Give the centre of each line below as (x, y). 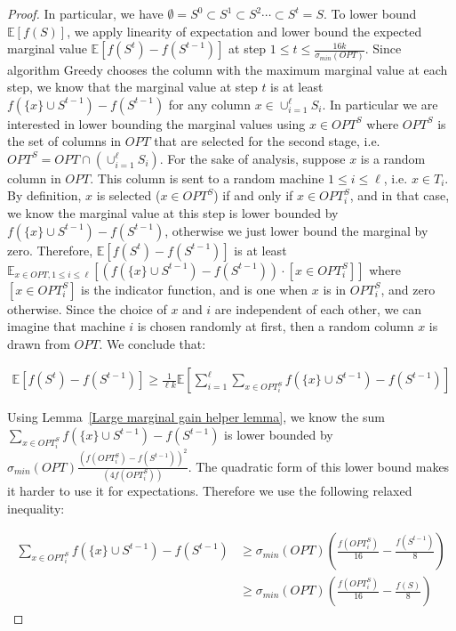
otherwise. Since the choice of (87, 308)
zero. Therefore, (50, 250)
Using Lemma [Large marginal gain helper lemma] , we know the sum (196, 417)
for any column (210, 104)
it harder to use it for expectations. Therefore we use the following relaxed (210, 491)
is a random (393, 158)
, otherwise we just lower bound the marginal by (296, 230)
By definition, (44, 195)
